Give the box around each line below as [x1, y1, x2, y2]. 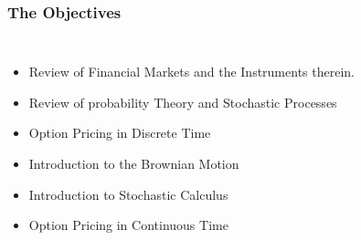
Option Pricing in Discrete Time [28, 123, 211, 142]
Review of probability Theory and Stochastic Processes [28, 92, 337, 111]
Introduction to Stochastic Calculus [28, 184, 228, 203]
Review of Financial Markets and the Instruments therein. [28, 62, 355, 81]
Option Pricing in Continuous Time [28, 215, 228, 235]
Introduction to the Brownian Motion [28, 154, 239, 172]
